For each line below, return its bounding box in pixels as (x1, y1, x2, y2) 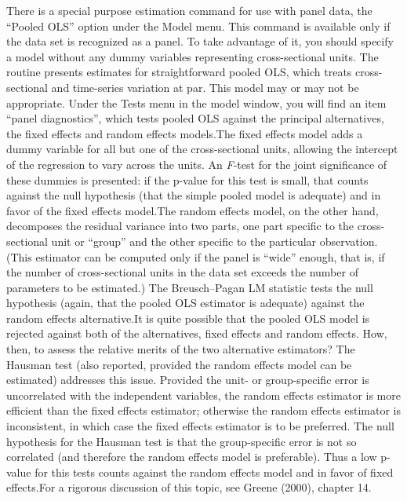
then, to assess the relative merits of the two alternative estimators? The (6, 341, 355, 357)
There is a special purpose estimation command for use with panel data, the (6, 2, 372, 18)
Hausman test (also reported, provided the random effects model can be (6, 356, 352, 372)
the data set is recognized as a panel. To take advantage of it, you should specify (6, 33, 394, 49)
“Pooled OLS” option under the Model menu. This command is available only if (6, 17, 391, 34)
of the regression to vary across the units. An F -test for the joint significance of (6, 155, 387, 172)
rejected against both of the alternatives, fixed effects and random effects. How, (6, 325, 387, 342)
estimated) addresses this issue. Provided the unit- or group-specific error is (6, 371, 369, 388)
